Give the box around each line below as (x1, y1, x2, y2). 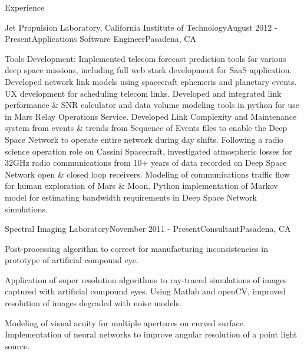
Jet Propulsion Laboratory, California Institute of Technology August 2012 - (5, 21, 277, 33)
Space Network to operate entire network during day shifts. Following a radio (5, 133, 284, 145)
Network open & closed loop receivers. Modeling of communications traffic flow (5, 168, 290, 180)
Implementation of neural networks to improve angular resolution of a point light (5, 328, 298, 340)
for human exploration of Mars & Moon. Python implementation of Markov (5, 179, 278, 192)
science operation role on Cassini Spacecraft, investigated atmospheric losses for (5, 145, 292, 157)
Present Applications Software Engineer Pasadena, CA (5, 32, 196, 45)
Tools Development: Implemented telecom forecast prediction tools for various (5, 52, 286, 64)
